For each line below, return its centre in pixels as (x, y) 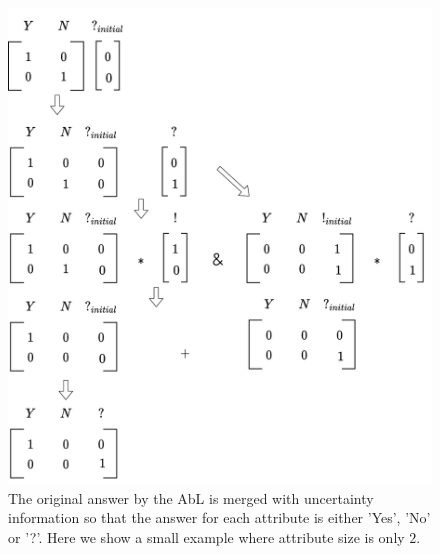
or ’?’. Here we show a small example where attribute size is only (206, 536)
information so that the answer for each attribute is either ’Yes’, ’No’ (219, 517)
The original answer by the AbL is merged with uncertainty (191, 497)
